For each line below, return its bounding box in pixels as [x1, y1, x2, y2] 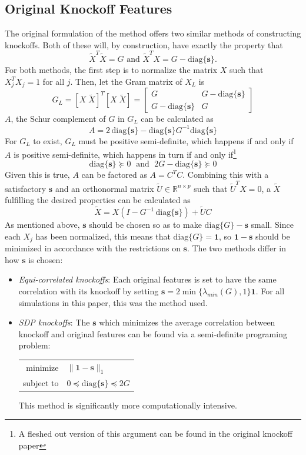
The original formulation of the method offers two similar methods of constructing [5, 27, 301, 39]
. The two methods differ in [187, 242, 287, 254]
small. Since [251, 218, 294, 231]
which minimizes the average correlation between [99, 316, 275, 328]
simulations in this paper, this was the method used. [18, 296, 208, 308]
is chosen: [28, 253, 63, 265]
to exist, [33, 134, 62, 147]
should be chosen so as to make [89, 218, 202, 231]
